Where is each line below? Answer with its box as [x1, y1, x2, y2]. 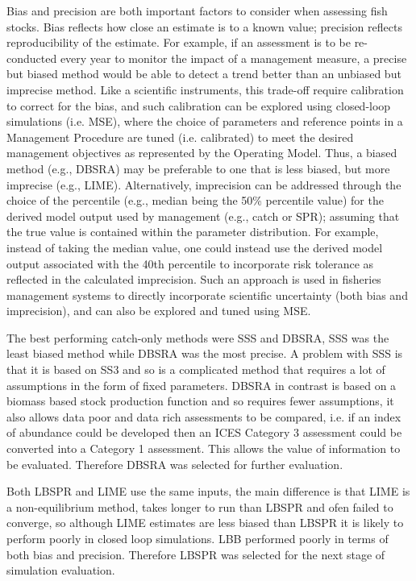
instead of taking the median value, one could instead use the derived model [6, 239, 383, 255]
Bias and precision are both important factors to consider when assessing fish [6, 2, 388, 19]
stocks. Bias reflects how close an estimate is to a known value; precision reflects [6, 18, 402, 35]
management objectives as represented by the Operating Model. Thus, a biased [6, 144, 397, 161]
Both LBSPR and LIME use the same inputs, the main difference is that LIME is [6, 483, 410, 500]
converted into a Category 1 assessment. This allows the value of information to [6, 440, 401, 457]
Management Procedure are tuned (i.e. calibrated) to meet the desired [6, 128, 354, 145]
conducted [6, 49, 57, 66]
